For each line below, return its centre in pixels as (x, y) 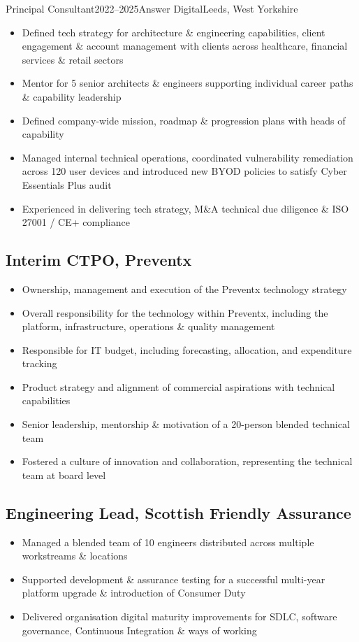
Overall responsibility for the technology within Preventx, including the (175, 312)
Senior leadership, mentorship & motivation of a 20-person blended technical (186, 424)
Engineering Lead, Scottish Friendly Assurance (178, 512)
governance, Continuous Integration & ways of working (139, 630)
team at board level (64, 475)
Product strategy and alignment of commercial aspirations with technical (178, 386)
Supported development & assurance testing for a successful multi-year (174, 579)
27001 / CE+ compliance (76, 222)
